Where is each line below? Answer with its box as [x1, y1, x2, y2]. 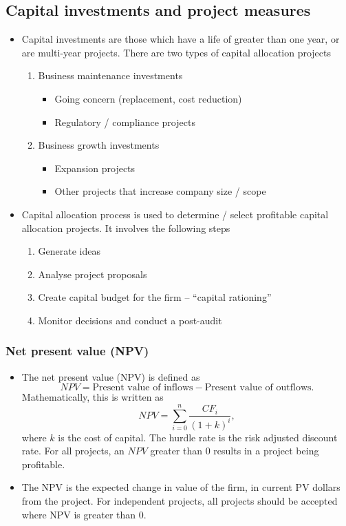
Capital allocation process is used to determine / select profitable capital [21, 207, 329, 221]
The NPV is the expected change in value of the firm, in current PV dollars [21, 480, 340, 494]
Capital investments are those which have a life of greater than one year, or [21, 32, 340, 46]
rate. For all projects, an [21, 443, 125, 458]
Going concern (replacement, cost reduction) [54, 91, 242, 105]
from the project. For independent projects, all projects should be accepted [21, 494, 338, 508]
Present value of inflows [92, 383, 193, 393]
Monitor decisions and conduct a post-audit [38, 313, 222, 327]
